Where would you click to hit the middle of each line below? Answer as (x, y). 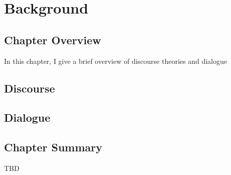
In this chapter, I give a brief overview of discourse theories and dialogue (115, 61)
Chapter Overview (53, 39)
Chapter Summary (53, 147)
